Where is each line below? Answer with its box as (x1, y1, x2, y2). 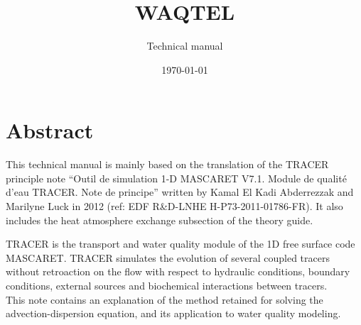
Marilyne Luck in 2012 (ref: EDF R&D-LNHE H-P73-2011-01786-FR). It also (6, 199, 343, 214)
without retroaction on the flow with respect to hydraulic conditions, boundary (6, 264, 350, 279)
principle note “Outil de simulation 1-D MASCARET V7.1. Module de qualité (6, 170, 347, 185)
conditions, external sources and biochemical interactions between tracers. (6, 278, 328, 292)
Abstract (6, 116, 94, 145)
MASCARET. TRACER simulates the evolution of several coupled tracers (6, 250, 330, 265)
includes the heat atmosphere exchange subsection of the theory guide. (6, 212, 313, 227)
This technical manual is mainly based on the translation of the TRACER (6, 157, 329, 172)
